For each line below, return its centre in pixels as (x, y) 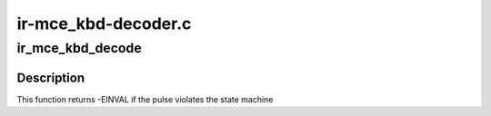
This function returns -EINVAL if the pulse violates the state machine (145, 99)
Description (51, 77)
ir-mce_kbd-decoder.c (104, 24)
